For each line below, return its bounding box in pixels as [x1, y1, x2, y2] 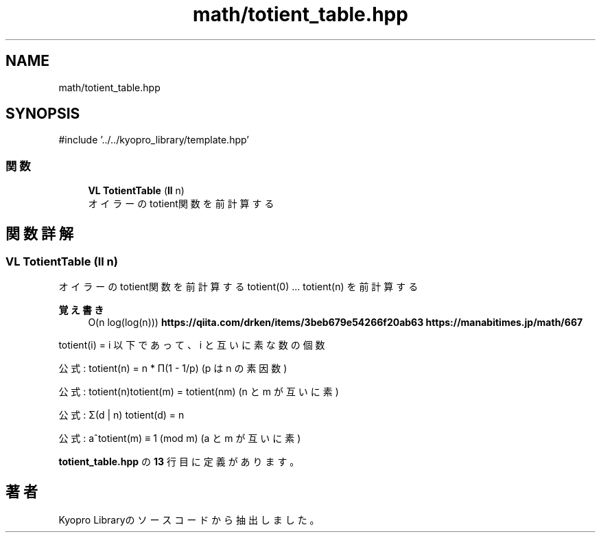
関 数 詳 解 [5, 224, 73, 242]
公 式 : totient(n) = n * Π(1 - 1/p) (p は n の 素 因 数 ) [58, 362, 287, 375]
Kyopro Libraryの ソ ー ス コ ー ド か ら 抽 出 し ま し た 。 [58, 514, 320, 526]
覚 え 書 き [58, 304, 104, 316]
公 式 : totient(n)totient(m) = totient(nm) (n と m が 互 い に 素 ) [58, 386, 339, 398]
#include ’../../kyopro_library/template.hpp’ [58, 134, 249, 146]
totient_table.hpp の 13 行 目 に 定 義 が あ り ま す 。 [58, 456, 300, 468]
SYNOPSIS [5, 105, 80, 123]
